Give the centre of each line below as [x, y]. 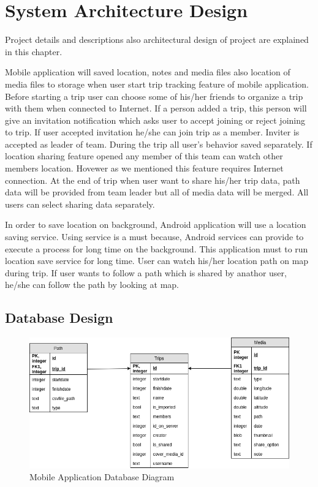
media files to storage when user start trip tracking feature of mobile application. [157, 84]
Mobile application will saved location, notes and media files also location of [148, 72]
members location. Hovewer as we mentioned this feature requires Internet [144, 168]
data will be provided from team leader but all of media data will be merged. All [157, 192]
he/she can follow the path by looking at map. [92, 285]
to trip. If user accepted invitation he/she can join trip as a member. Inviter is [152, 132]
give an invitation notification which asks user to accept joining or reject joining [155, 120]
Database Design [59, 318]
